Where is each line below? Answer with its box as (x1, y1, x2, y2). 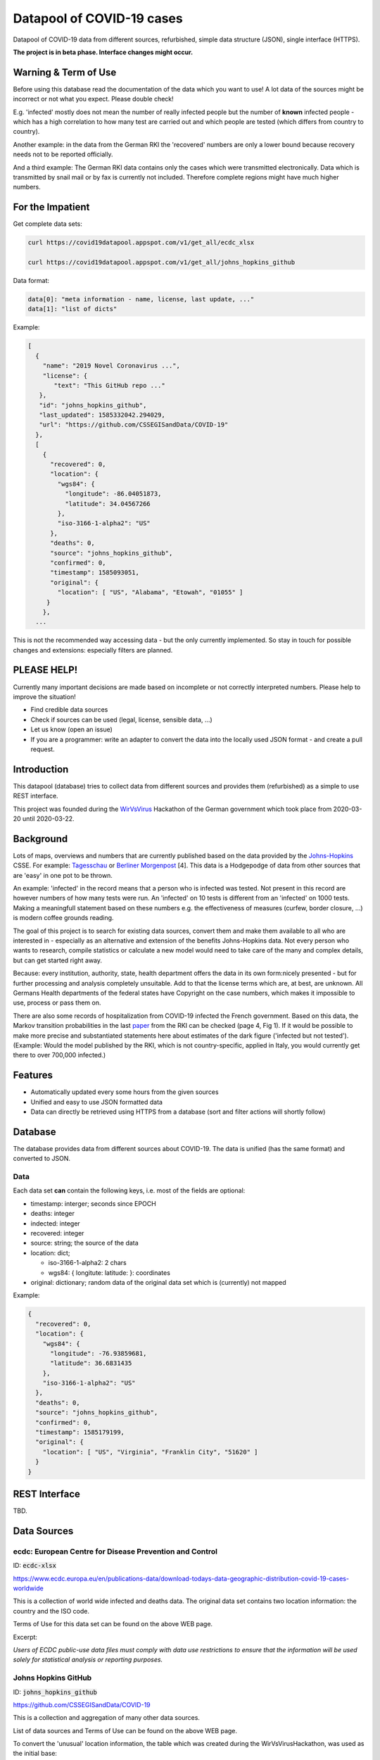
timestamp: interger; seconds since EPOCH (30, 1199, 156, 1207)
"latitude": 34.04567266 (64, 500, 151, 508)
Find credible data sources (30, 705, 108, 714)
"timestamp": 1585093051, (50, 569, 140, 577)
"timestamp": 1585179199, (35, 1428, 125, 1436)
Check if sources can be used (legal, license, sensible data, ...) (30, 715, 213, 724)
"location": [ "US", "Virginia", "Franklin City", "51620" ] (42, 1447, 258, 1456)
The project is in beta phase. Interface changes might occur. (13, 48, 194, 56)
